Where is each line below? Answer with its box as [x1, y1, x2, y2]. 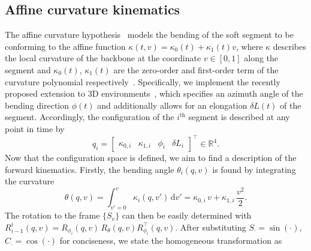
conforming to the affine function [5, 40, 126, 52]
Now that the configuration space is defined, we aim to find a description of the [5, 151, 297, 164]
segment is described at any [188, 110, 290, 123]
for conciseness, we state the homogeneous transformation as [59, 234, 282, 247]
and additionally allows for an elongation [97, 98, 247, 111]
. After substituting [175, 220, 246, 233]
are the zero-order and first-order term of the [113, 63, 279, 76]
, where [235, 40, 263, 52]
